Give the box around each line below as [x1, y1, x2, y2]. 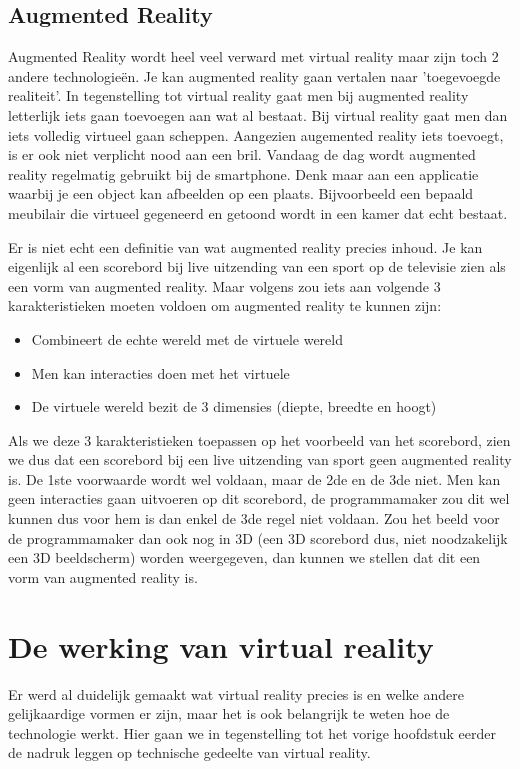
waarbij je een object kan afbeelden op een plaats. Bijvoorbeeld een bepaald [8, 183, 474, 204]
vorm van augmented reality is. [8, 566, 198, 587]
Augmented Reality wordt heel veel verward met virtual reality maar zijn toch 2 [8, 46, 499, 67]
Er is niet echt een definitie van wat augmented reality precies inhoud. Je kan [8, 236, 483, 257]
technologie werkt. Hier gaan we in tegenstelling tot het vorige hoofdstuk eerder [8, 722, 496, 743]
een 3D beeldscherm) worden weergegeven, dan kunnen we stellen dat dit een [8, 547, 481, 568]
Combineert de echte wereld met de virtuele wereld [31, 328, 344, 349]
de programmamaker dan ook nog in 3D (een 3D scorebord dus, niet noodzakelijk [8, 527, 508, 548]
